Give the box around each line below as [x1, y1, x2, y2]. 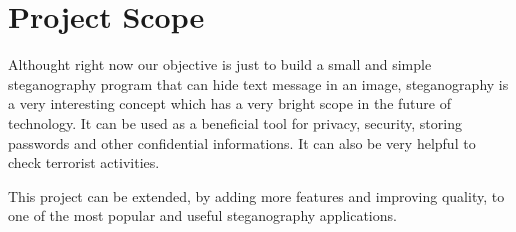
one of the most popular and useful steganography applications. [8, 205, 397, 226]
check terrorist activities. [8, 152, 160, 173]
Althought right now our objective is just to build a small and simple [8, 54, 432, 75]
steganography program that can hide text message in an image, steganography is [8, 73, 509, 94]
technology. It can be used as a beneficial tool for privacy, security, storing [8, 112, 462, 133]
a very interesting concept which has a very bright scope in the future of [8, 93, 451, 114]
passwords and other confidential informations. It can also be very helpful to [8, 132, 476, 153]
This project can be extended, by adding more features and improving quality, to [8, 185, 505, 206]
